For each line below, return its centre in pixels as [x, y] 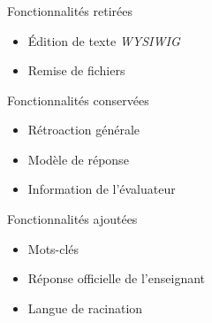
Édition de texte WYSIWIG [104, 40]
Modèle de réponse [78, 159]
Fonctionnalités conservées [78, 100]
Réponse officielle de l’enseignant [117, 278]
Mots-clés [53, 248]
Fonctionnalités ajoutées [72, 219]
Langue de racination [85, 308]
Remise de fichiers [76, 70]
